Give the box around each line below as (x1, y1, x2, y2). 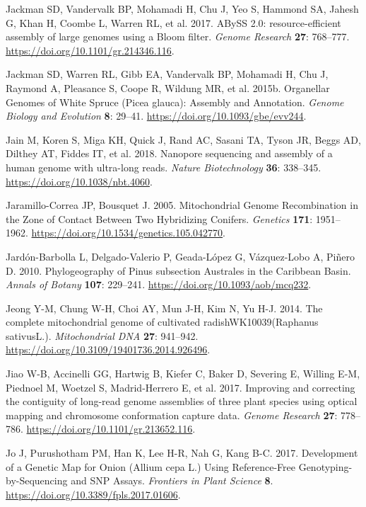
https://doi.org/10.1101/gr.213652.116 (26, 421, 193, 436)
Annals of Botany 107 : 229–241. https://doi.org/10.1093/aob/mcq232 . (6, 277, 312, 292)
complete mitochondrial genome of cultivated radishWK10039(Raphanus (6, 314, 319, 329)
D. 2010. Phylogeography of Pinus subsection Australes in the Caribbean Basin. (6, 263, 351, 278)
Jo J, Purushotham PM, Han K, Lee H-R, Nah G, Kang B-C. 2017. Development (6, 445, 358, 460)
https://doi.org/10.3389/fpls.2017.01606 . (6, 486, 181, 501)
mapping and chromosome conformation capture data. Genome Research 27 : (6, 407, 338, 422)
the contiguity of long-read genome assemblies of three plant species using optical (6, 394, 358, 409)
